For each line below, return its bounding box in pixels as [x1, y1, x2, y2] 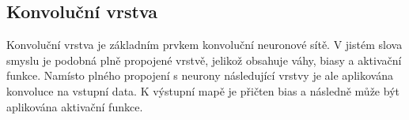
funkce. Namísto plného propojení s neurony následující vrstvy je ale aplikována [6, 67, 393, 84]
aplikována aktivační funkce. [6, 98, 143, 114]
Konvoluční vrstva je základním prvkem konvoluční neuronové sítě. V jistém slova [6, 36, 403, 53]
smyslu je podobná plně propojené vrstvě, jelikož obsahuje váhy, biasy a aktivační [6, 51, 402, 68]
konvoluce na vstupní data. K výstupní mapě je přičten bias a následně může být [6, 82, 400, 99]
